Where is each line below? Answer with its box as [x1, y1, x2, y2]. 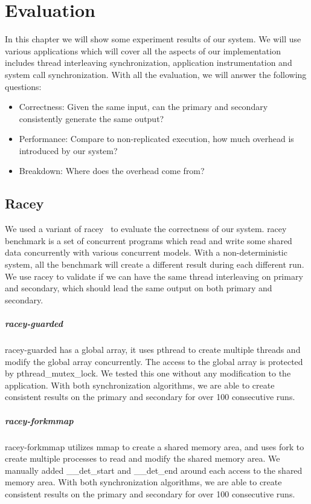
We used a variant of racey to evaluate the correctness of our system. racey [5, 222, 287, 235]
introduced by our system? [19, 144, 118, 157]
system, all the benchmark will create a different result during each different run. [5, 258, 304, 271]
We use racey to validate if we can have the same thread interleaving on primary [5, 270, 303, 282]
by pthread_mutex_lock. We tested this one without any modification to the [5, 367, 291, 380]
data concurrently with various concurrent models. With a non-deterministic [5, 246, 287, 259]
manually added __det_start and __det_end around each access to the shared [5, 464, 303, 476]
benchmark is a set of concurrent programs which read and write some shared [5, 234, 292, 247]
